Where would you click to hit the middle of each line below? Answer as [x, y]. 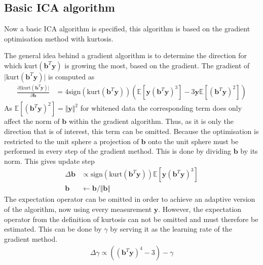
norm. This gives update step [49, 161]
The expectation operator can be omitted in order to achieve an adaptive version [130, 199]
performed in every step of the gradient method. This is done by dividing [118, 151]
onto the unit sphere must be [193, 141]
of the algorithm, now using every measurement [78, 209]
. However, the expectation [200, 209]
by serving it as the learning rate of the [171, 229]
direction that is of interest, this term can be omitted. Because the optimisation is [131, 131]
